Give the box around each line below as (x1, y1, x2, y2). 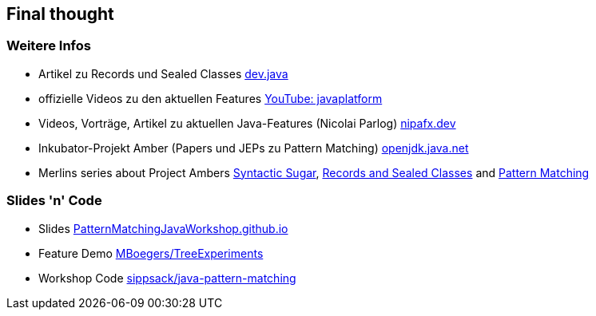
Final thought (6, 4, 114, 24)
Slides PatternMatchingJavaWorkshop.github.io (38, 221, 288, 235)
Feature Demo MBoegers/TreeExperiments (38, 246, 264, 260)
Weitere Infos (6, 38, 91, 54)
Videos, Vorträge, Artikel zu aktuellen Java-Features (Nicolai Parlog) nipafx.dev (38, 116, 456, 130)
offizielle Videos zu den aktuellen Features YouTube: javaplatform (38, 91, 383, 105)
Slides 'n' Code (6, 192, 102, 209)
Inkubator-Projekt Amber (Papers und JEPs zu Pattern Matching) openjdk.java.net (38, 140, 469, 155)
